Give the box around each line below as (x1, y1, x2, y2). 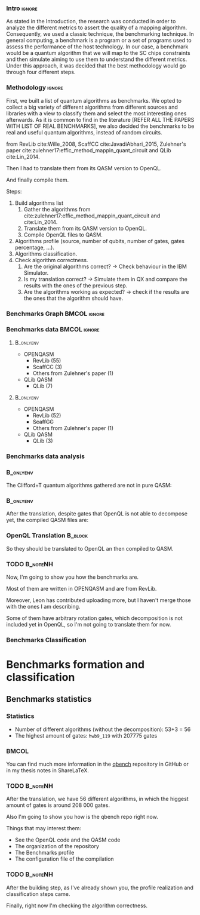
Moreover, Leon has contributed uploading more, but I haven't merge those (6, 596, 191, 604)
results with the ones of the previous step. (23, 282, 128, 289)
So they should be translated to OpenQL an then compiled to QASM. (6, 545, 174, 552)
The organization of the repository (14, 843, 100, 850)
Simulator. (23, 269, 49, 276)
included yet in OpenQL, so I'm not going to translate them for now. (6, 621, 171, 628)
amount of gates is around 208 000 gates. (6, 802, 110, 809)
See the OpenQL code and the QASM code (14, 836, 121, 843)
